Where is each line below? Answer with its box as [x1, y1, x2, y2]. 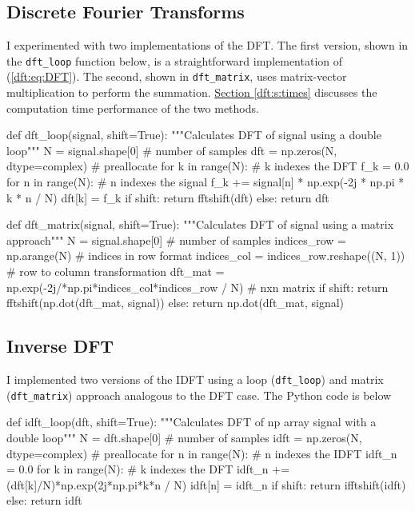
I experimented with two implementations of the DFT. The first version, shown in [6, 37, 409, 54]
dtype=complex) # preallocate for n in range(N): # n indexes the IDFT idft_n [6, 445, 397, 461]
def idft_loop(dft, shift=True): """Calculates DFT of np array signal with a [6, 413, 377, 430]
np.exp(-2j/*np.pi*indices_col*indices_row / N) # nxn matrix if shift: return [6, 278, 389, 295]
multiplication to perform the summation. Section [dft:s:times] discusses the [6, 84, 377, 101]
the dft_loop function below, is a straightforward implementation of [6, 52, 343, 69]
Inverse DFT [6, 333, 114, 358]
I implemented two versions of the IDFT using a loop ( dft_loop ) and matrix [6, 371, 384, 388]
